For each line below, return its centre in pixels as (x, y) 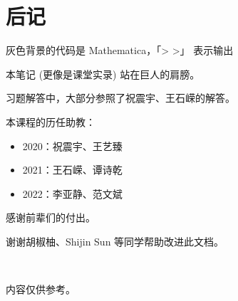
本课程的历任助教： (51, 121)
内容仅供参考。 (41, 289)
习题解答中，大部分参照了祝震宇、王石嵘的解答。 (120, 98)
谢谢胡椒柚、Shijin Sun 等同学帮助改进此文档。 (115, 241)
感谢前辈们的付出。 (51, 217)
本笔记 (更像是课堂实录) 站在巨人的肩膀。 (103, 74)
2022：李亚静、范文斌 (72, 193)
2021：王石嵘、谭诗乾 (72, 170)
